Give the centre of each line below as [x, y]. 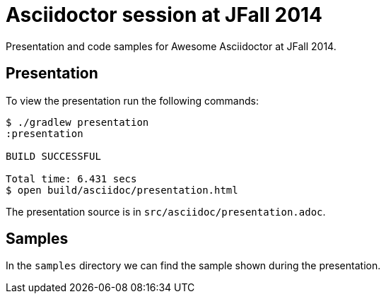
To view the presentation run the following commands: [132, 100]
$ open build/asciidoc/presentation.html [122, 190]
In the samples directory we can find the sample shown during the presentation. [193, 266]
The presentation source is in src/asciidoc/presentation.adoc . [166, 211]
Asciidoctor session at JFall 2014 [164, 15]
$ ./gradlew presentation [77, 122]
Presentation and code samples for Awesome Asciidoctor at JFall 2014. [171, 46]
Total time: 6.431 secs [71, 178]
